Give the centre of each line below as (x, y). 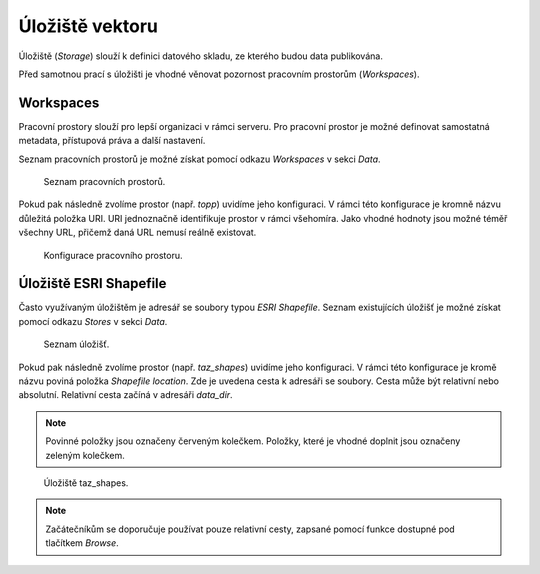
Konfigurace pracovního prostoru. (113, 255)
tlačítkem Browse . (82, 543)
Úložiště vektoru (88, 26)
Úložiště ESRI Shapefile (92, 283)
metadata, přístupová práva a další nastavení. (112, 141)
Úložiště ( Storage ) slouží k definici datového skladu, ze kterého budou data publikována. (201, 56)
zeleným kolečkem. (85, 455)
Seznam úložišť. (76, 344)
